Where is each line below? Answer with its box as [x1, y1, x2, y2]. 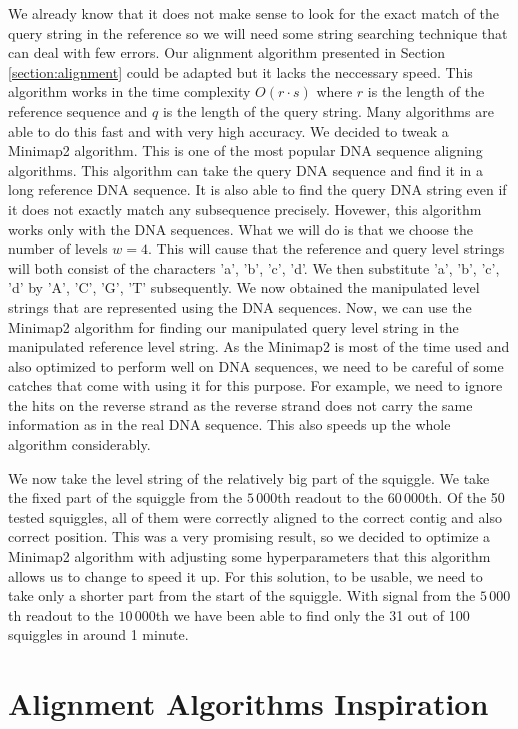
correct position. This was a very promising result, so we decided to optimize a [8, 526, 491, 547]
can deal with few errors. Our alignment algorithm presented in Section [8, 42, 446, 63]
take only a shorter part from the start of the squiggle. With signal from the [8, 585, 476, 606]
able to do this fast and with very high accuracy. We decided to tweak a [8, 120, 449, 141]
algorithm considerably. [8, 434, 151, 455]
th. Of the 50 [425, 487, 505, 508]
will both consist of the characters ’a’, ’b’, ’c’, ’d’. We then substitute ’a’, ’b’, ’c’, [8, 257, 500, 278]
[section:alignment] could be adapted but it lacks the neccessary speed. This [8, 61, 473, 82]
